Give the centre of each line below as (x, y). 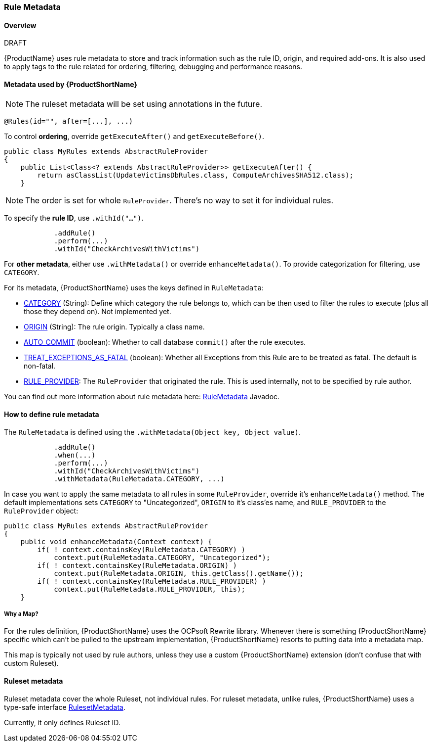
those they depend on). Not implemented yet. (98, 312)
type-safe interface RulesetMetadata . (65, 707)
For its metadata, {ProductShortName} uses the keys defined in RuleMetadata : (134, 288)
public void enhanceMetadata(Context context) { (116, 541)
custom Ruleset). (31, 663)
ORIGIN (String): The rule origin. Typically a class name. (114, 327)
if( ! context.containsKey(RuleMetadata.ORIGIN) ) (137, 565)
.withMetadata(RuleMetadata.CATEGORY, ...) (139, 479)
